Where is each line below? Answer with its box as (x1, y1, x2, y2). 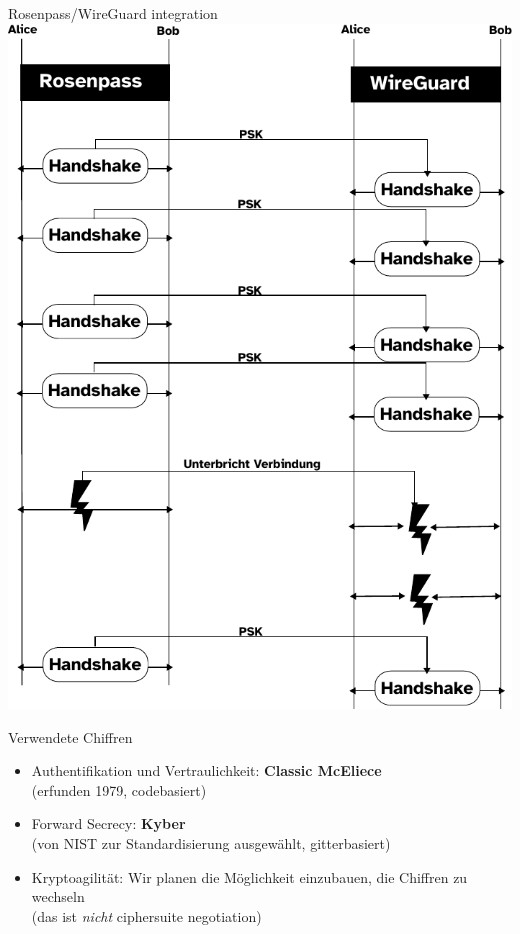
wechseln (31, 886, 85, 907)
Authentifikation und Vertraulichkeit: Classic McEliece (31, 760, 382, 781)
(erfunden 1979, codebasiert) (31, 779, 207, 800)
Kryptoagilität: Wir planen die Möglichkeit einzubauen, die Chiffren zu (31, 866, 468, 887)
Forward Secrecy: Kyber (31, 813, 186, 834)
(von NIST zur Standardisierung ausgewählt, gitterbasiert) (31, 833, 391, 853)
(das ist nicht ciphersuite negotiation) (31, 905, 262, 926)
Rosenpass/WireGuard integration (8, 3, 218, 23)
